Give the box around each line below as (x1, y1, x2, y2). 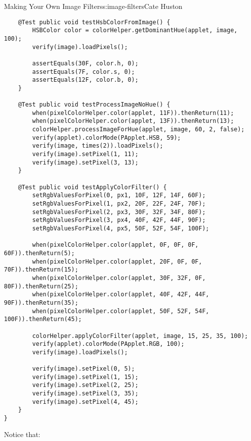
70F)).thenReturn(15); (4, 266, 79, 274)
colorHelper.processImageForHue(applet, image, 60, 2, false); (32, 126, 245, 133)
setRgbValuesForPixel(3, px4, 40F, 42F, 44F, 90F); (32, 217, 206, 224)
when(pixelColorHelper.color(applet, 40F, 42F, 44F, (32, 291, 209, 298)
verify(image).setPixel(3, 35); (32, 390, 139, 397)
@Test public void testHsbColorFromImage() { (18, 18, 170, 26)
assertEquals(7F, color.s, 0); (32, 68, 135, 75)
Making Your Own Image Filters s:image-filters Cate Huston (4, 1, 183, 11)
